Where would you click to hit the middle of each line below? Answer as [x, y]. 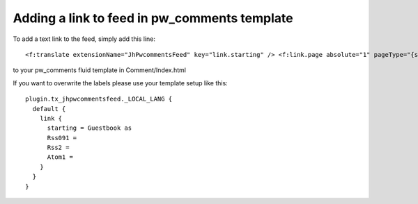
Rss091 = [62, 138]
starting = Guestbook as [90, 128]
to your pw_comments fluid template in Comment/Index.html [99, 70]
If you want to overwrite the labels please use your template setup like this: [120, 83]
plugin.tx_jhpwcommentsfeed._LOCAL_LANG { [99, 99]
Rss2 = [58, 148]
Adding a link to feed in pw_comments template [153, 18]
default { [49, 109]
